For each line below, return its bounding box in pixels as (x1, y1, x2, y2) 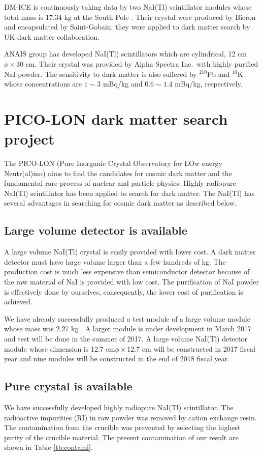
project (4, 128, 55, 149)
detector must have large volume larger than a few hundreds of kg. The (4, 256, 226, 267)
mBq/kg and (103, 78, 143, 89)
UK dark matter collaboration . (4, 31, 100, 42)
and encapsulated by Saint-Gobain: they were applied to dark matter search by (4, 21, 250, 32)
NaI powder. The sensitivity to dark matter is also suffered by (4, 68, 197, 79)
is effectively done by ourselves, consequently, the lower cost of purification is (4, 286, 243, 297)
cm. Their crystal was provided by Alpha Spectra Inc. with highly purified (25, 58, 258, 69)
